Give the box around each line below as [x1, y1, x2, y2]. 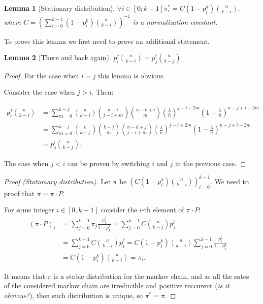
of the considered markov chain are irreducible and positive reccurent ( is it [4, 280, 230, 291]
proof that [4, 188, 35, 198]
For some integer [4, 204, 54, 215]
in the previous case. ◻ [175, 158, 246, 168]
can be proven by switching [67, 158, 150, 168]
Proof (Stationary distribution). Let [4, 176, 111, 186]
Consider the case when [4, 87, 75, 97]
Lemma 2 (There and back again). [4, 52, 111, 63]
